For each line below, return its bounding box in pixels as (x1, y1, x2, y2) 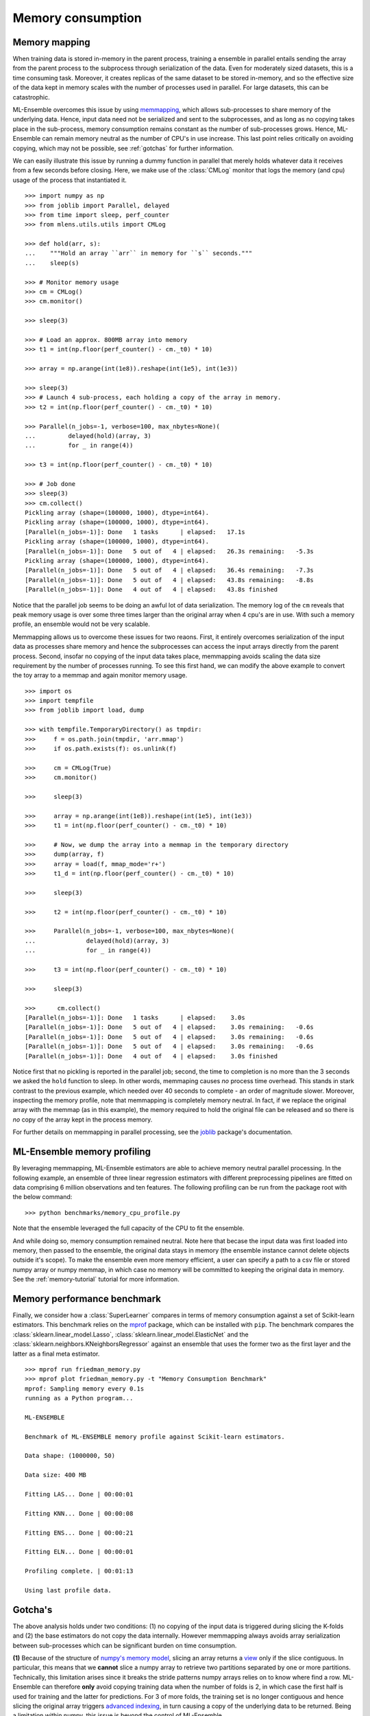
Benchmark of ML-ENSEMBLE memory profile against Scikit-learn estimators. (25, 1433, 285, 1441)
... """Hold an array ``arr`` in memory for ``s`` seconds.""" (25, 249, 253, 257)
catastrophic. (12, 93, 51, 101)
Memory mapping (12, 36, 90, 48)
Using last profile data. (25, 1586, 112, 1594)
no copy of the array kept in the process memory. (12, 1115, 153, 1124)
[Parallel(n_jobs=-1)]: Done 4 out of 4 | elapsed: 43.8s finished (25, 585, 278, 594)
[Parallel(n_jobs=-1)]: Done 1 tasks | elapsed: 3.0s (25, 1013, 246, 1021)
